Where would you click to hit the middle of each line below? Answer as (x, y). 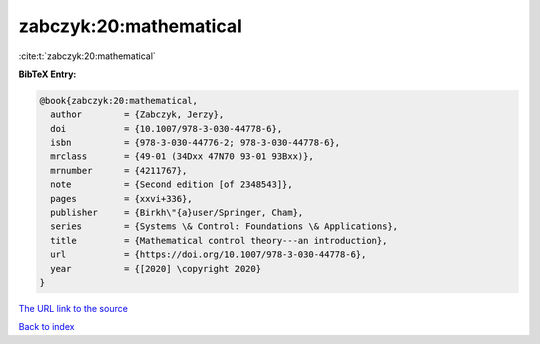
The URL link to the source (73, 308)
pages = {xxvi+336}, (122, 198)
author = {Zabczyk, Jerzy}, (137, 114)
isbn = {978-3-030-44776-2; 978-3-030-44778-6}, (195, 143)
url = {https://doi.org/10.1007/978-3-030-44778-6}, (208, 254)
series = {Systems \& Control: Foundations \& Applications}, (224, 226)
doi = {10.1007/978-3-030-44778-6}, (166, 128)
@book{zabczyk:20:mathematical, (119, 100)
